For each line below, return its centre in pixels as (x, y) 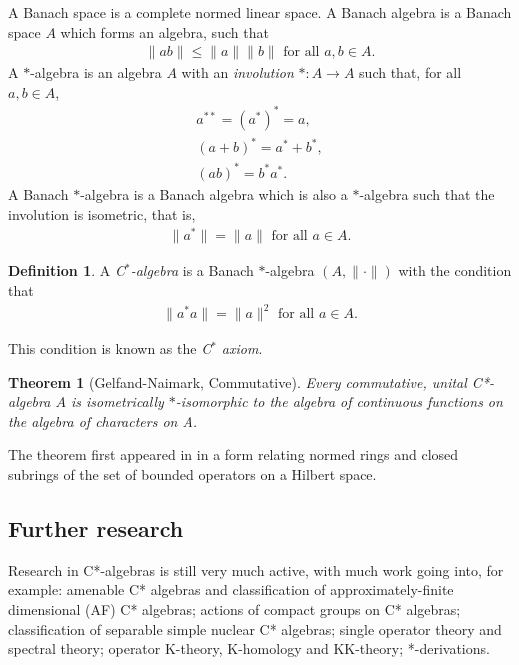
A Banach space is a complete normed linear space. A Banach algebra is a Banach (260, 12)
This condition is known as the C (110, 348)
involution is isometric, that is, (102, 213)
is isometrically (117, 401)
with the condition (455, 270)
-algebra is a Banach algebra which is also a (214, 194)
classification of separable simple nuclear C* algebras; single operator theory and (255, 628)
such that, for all (410, 72)
